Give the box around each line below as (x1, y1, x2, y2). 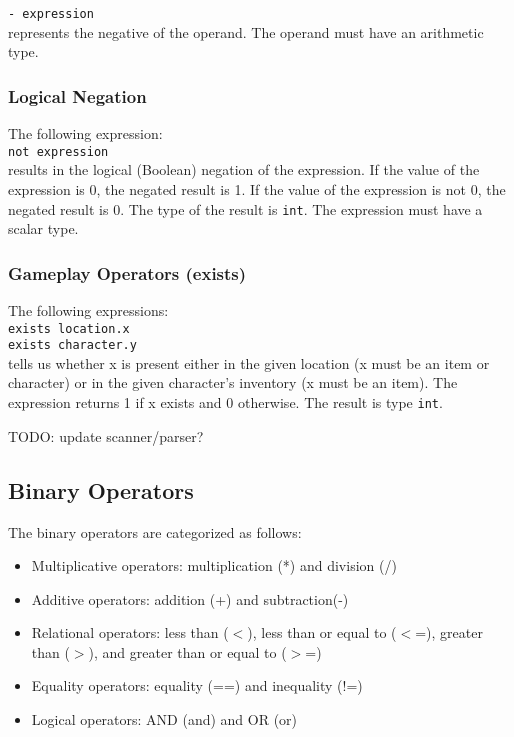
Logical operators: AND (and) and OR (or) (31, 709, 298, 730)
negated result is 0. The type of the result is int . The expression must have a (8, 198, 483, 219)
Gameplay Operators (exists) (8, 260, 247, 285)
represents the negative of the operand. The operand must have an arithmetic (8, 21, 484, 42)
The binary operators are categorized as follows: (8, 521, 302, 542)
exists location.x (8, 321, 130, 336)
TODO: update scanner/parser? (8, 425, 204, 446)
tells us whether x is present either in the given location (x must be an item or (8, 352, 490, 373)
